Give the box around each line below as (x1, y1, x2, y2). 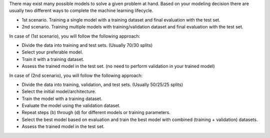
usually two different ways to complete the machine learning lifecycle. (9, 7, 153, 13)
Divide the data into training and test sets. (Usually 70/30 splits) (21, 42, 153, 48)
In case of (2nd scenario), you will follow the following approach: (9, 72, 142, 78)
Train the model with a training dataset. (21, 95, 102, 101)
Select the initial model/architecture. (21, 88, 96, 94)
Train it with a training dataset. (21, 56, 84, 62)
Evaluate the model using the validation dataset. (21, 102, 121, 108)
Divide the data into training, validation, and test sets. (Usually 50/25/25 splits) (21, 81, 183, 87)
